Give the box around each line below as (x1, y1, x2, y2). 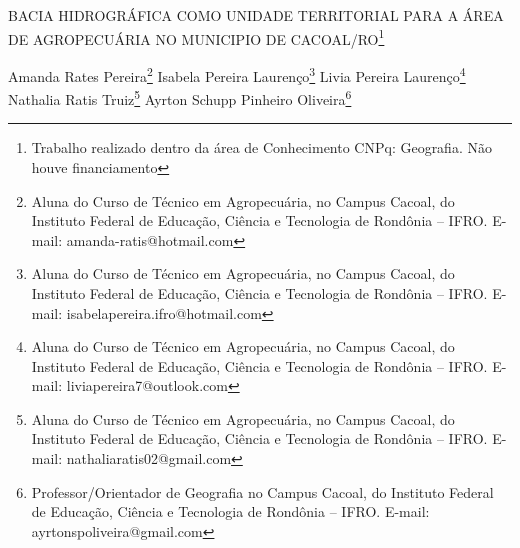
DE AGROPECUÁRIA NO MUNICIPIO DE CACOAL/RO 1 (8, 25, 385, 49)
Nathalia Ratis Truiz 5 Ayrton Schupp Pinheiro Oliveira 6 (8, 86, 352, 109)
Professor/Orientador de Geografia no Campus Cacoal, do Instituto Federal (31, 481, 494, 502)
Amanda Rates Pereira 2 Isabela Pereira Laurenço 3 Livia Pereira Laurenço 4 (8, 62, 466, 86)
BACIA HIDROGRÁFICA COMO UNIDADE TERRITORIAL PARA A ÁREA (8, 5, 504, 25)
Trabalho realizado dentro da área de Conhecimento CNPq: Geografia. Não (31, 137, 492, 158)
